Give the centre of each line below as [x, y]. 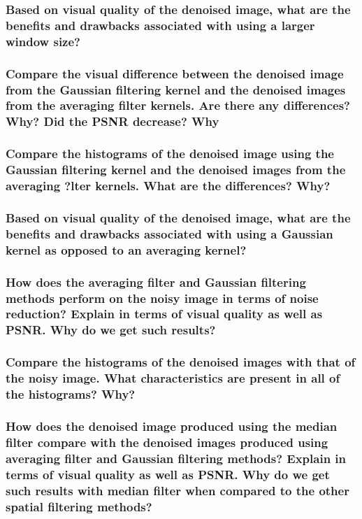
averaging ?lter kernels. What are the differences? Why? [168, 186]
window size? [43, 41]
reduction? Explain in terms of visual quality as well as [164, 314]
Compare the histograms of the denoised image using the [170, 154]
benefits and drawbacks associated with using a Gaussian [169, 233]
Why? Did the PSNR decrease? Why [113, 121]
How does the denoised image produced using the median [172, 426]
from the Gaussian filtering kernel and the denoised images [176, 89]
